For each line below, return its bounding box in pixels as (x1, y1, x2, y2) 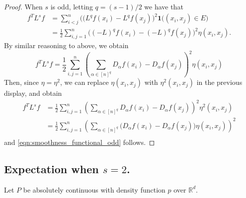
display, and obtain (4, 88, 62, 98)
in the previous (196, 77, 243, 87)
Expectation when (4, 161, 99, 176)
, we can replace (60, 77, 109, 87)
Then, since (4, 77, 39, 87)
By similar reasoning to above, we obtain (4, 40, 129, 51)
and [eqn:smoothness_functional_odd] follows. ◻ (4, 136, 155, 147)
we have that (144, 1, 183, 11)
